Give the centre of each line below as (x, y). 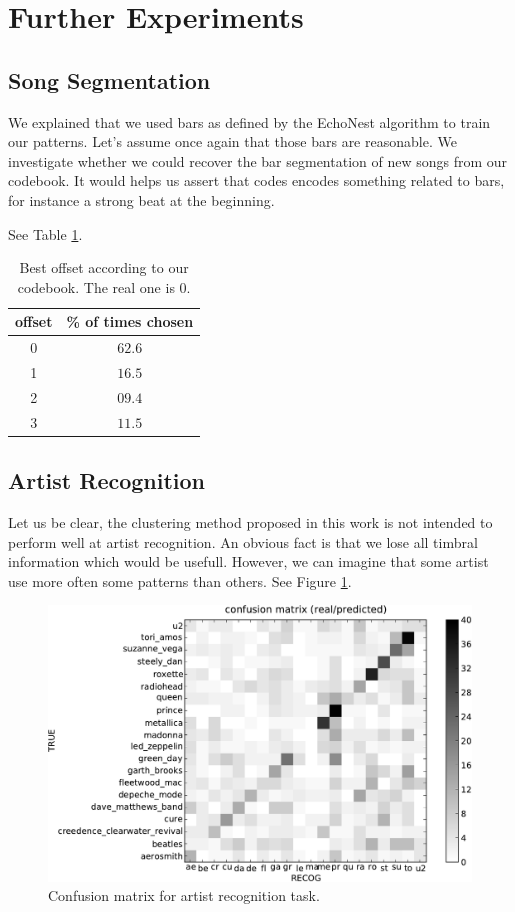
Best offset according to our (104, 267)
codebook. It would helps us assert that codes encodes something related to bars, (256, 180)
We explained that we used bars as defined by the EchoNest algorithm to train (249, 121)
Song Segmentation (109, 79)
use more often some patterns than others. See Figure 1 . (180, 580)
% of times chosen (130, 321)
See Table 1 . (45, 233)
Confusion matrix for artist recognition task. (184, 895)
